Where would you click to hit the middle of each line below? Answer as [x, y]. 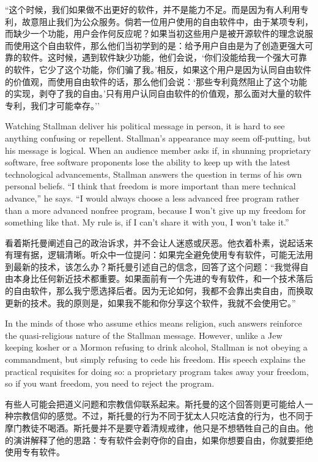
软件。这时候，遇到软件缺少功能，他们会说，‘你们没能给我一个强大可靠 [164, 57]
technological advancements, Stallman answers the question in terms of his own [153, 174]
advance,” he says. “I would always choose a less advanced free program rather [152, 198]
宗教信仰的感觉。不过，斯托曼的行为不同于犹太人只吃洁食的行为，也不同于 [163, 416]
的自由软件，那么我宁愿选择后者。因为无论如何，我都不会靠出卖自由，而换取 [159, 291]
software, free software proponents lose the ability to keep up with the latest [148, 162]
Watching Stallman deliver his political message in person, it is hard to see [145, 126]
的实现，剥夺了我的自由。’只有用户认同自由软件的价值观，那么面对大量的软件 [158, 93]
